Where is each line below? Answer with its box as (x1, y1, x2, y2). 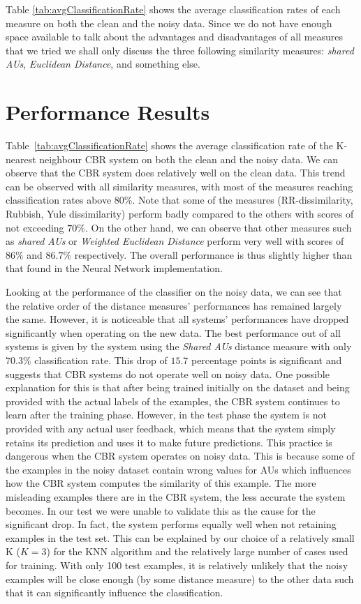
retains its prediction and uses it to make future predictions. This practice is (6, 435, 332, 449)
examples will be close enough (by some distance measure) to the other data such (6, 571, 354, 586)
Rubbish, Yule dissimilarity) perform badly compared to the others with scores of (6, 206, 354, 221)
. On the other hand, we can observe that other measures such (84, 220, 352, 234)
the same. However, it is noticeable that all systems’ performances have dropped (6, 312, 349, 326)
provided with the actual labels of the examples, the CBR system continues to (6, 393, 340, 408)
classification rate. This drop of (34, 353, 168, 367)
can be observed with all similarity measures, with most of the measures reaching (6, 179, 353, 193)
